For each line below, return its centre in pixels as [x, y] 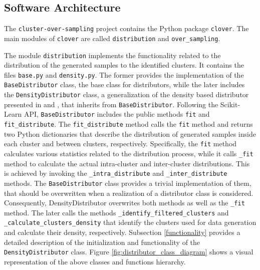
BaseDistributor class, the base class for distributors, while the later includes [124, 84]
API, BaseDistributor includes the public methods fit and [117, 114]
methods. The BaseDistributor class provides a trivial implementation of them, [128, 183]
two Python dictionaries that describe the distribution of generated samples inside [130, 133]
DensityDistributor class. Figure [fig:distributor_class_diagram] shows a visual [129, 252]
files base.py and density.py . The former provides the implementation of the [124, 74]
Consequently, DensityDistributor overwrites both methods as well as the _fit [124, 203]
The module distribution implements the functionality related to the [112, 55]
